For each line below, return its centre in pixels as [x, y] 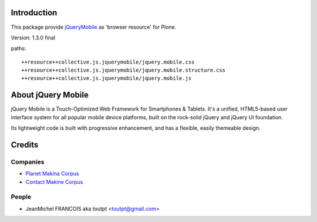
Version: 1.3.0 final [33, 38]
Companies [28, 162]
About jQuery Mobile [50, 95]
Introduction [34, 13]
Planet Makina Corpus [52, 174]
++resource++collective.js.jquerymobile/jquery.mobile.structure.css [124, 70]
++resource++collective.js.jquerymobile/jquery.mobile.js [107, 78]
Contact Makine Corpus [54, 181]
